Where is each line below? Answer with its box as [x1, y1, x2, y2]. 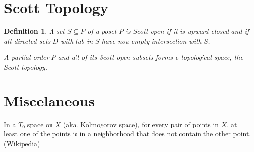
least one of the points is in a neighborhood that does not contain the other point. [4, 128, 251, 139]
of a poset [87, 26, 117, 36]
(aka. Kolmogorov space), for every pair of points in [63, 119, 219, 129]
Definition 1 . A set [4, 26, 65, 36]
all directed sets [4, 35, 51, 46]
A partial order [4, 52, 49, 62]
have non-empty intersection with [102, 35, 202, 46]
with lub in [60, 35, 93, 46]
